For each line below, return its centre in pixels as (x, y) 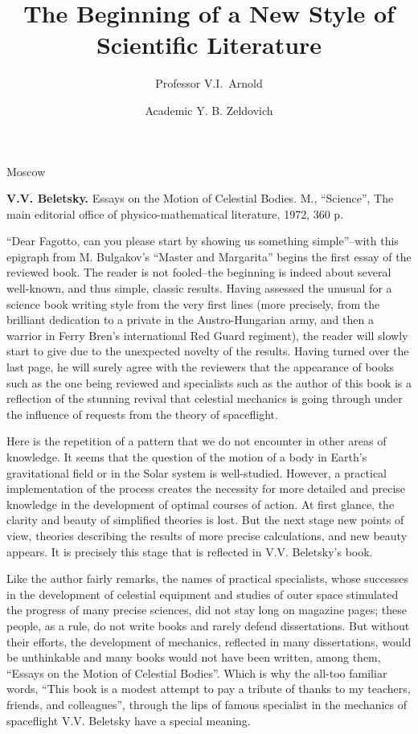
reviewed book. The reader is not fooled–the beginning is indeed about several (199, 272)
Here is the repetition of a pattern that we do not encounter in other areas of (197, 441)
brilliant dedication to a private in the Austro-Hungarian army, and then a (190, 320)
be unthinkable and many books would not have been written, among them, (194, 657)
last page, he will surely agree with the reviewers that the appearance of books (200, 367)
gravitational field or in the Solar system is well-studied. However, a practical (197, 472)
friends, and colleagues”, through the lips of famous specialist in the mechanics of (207, 704)
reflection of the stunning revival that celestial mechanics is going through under (205, 398)
